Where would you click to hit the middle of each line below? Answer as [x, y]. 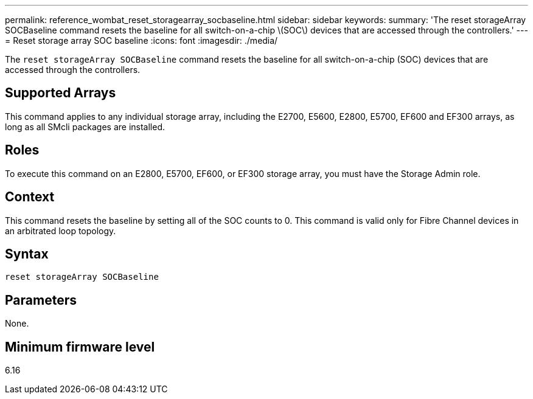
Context [30, 197]
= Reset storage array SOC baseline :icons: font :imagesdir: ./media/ [141, 40]
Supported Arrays [61, 93]
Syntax [27, 254]
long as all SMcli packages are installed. [85, 127]
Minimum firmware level [80, 347]
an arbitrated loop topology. [61, 231]
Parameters [41, 300]
